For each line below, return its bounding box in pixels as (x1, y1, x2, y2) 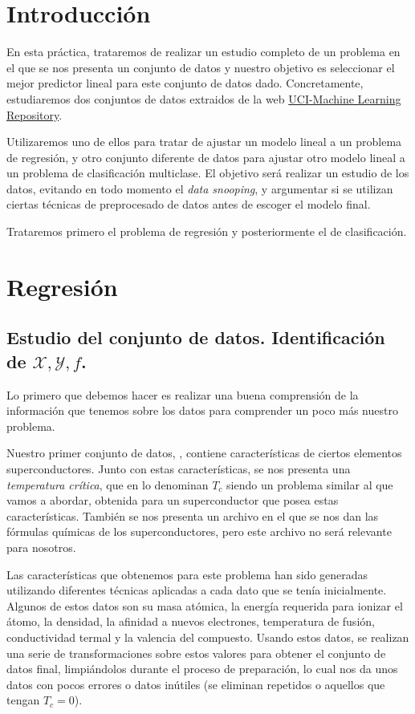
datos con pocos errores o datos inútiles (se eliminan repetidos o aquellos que (6, 675, 385, 692)
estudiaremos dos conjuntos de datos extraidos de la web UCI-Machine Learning (6, 90, 401, 107)
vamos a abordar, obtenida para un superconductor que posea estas (6, 492, 339, 509)
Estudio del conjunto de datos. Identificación (6, 325, 385, 350)
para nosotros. (6, 538, 76, 555)
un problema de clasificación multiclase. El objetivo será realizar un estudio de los (6, 164, 409, 181)
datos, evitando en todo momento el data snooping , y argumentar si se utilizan (6, 180, 393, 197)
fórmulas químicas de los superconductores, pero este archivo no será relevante (6, 523, 392, 540)
